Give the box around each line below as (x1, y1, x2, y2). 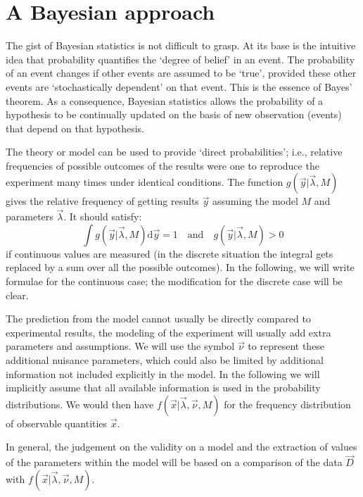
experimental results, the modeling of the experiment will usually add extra (6, 325, 331, 339)
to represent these (248, 339, 325, 353)
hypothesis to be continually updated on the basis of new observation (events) (6, 107, 342, 122)
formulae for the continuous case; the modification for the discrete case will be (6, 274, 343, 289)
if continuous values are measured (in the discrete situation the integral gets (6, 246, 333, 260)
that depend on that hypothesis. (6, 120, 144, 135)
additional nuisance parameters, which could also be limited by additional (6, 353, 324, 367)
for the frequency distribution (224, 396, 351, 411)
